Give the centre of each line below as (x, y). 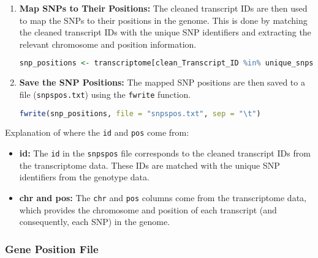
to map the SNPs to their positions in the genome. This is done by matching (163, 20)
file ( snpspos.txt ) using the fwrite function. (105, 94)
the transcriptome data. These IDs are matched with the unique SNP (150, 165)
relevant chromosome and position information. (108, 44)
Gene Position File (52, 249)
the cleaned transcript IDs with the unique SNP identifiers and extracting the (165, 32)
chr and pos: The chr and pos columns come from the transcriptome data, (163, 197)
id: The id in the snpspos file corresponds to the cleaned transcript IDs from (165, 153)
